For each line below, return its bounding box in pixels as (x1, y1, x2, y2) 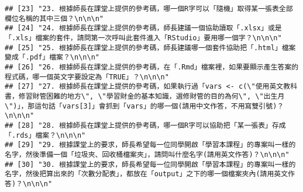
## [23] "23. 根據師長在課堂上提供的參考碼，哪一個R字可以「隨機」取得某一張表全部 (5, 5, 293, 13)
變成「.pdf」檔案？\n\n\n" (5, 53, 99, 62)
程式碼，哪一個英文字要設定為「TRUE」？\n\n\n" (5, 72, 169, 81)
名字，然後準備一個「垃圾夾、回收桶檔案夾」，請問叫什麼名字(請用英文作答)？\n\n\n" (5, 150, 290, 159)
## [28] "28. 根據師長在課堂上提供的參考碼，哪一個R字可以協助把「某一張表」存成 (5, 121, 286, 130)
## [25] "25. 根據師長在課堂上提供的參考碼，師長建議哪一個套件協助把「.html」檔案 (5, 43, 296, 52)
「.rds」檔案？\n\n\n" (5, 131, 86, 139)
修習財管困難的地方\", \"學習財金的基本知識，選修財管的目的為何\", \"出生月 (18, 92, 285, 100)
